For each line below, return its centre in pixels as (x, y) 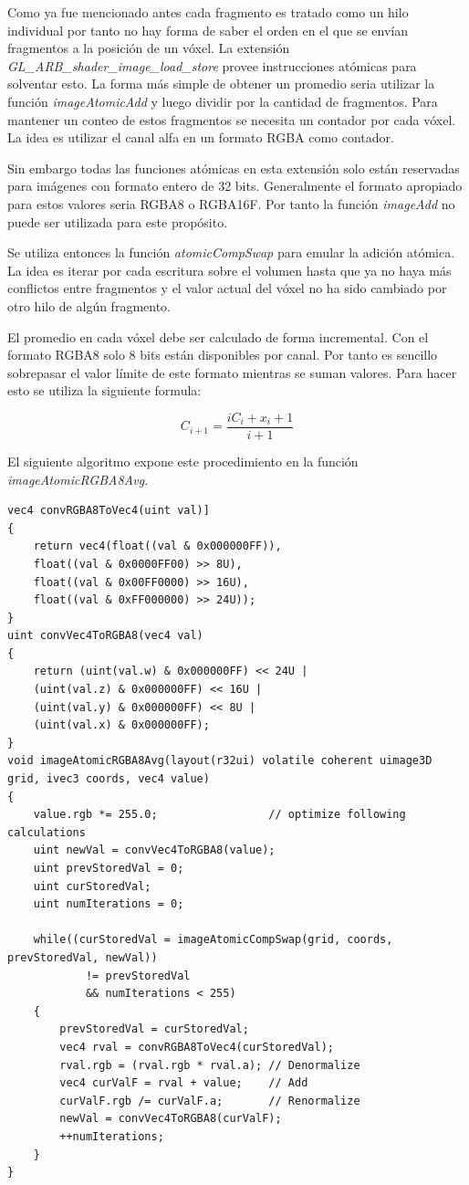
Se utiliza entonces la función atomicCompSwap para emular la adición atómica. (231, 252)
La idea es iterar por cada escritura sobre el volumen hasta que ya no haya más (229, 270)
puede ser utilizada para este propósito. (118, 221)
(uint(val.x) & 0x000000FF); (121, 725)
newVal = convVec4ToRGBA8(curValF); (171, 1119)
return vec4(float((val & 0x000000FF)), (157, 546)
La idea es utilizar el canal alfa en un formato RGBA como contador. (201, 137)
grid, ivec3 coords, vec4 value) (109, 779)
